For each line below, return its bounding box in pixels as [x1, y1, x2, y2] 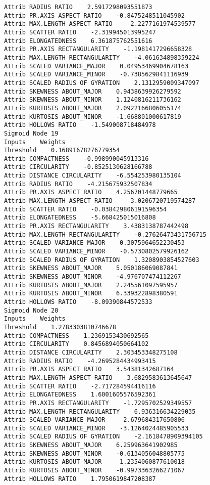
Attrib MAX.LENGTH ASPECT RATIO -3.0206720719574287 [4, 197, 196, 205]
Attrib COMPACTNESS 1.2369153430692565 [4, 332, 149, 339]
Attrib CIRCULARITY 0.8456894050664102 [4, 340, 149, 348]
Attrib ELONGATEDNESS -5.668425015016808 [4, 214, 156, 222]
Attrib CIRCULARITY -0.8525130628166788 [4, 163, 152, 171]
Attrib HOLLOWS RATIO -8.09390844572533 [4, 298, 152, 305]
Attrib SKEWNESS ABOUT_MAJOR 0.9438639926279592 [4, 87, 181, 95]
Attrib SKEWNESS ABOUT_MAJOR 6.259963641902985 [4, 442, 178, 449]
